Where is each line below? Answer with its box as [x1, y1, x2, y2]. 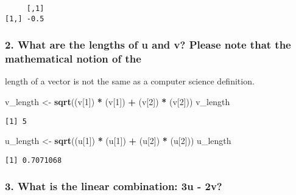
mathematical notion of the [5, 51, 141, 66]
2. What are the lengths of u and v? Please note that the [5, 37, 291, 52]
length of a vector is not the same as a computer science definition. [5, 75, 255, 87]
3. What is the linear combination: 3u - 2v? [5, 179, 222, 194]
